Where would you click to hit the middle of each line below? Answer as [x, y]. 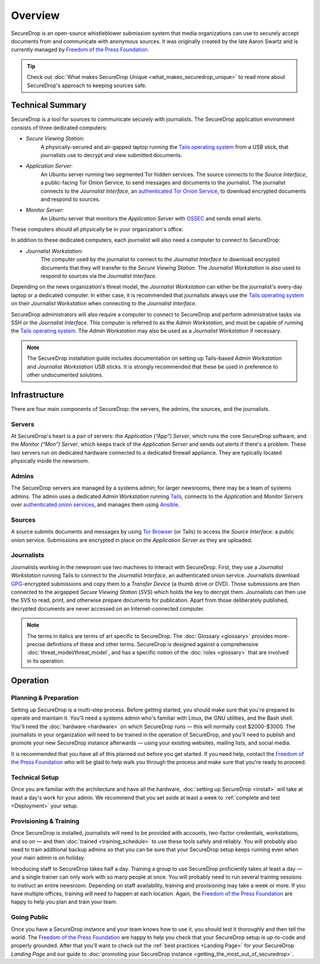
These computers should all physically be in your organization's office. [97, 229]
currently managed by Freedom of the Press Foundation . [80, 50]
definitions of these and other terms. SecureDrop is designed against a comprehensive [153, 644]
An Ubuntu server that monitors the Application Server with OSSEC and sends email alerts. [151, 218]
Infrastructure [38, 395]
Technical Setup [35, 777]
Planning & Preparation [45, 698]
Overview [35, 15]
